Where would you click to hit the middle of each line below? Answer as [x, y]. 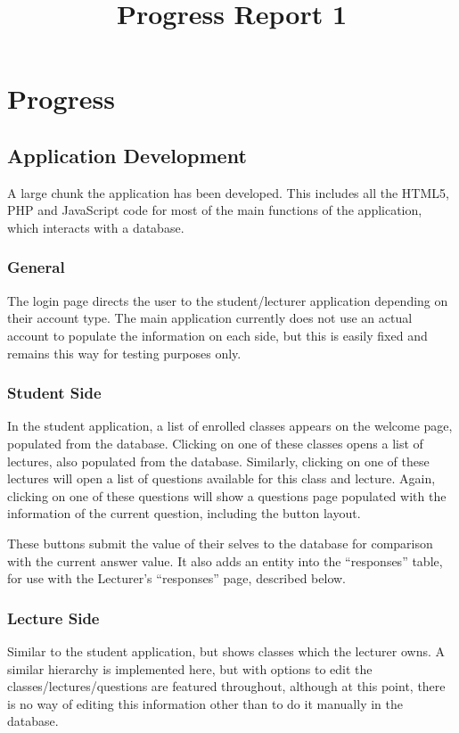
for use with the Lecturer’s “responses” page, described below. [176, 578]
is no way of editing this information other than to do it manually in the [205, 703]
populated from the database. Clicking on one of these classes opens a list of [215, 443]
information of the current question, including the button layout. [184, 513]
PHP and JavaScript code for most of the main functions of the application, [215, 210]
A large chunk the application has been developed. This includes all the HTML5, [228, 192]
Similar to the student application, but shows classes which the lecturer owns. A [226, 651]
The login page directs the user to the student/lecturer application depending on [228, 300]
